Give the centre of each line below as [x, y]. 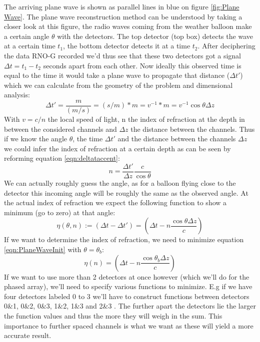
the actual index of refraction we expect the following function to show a [115, 202]
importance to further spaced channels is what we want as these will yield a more [129, 325]
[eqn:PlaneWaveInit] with [43, 249]
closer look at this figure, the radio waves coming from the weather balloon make [128, 26]
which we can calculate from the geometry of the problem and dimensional [118, 85]
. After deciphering [226, 46]
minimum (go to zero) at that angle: [60, 212]
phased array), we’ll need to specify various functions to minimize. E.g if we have [128, 286]
